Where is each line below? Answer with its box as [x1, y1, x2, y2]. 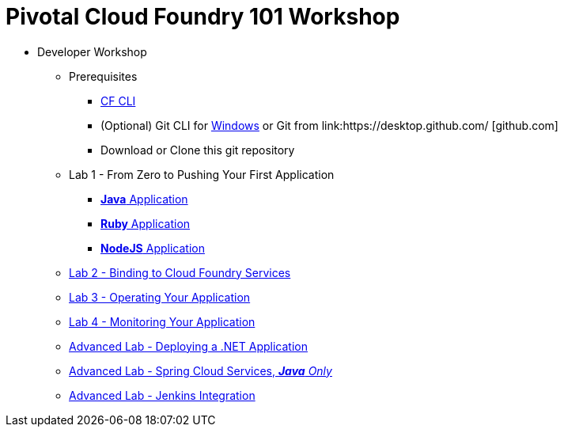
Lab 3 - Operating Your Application [69, 290, 251, 304]
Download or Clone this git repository [100, 142, 295, 157]
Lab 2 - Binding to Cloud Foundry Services [69, 265, 291, 279]
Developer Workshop [37, 44, 147, 59]
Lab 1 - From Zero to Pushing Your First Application [69, 167, 335, 181]
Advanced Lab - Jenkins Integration [69, 388, 256, 402]
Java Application [100, 192, 188, 206]
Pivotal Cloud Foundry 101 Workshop [6, 3, 400, 30]
